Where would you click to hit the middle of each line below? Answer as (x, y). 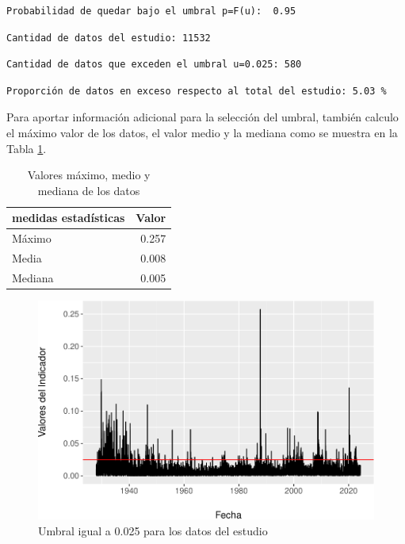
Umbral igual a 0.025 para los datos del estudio (153, 530)
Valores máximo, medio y (89, 175)
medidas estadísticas (69, 218)
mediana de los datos (89, 190)
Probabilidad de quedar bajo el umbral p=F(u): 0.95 (151, 11)
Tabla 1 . (27, 148)
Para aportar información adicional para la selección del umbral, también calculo (202, 117)
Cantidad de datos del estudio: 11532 (109, 38)
